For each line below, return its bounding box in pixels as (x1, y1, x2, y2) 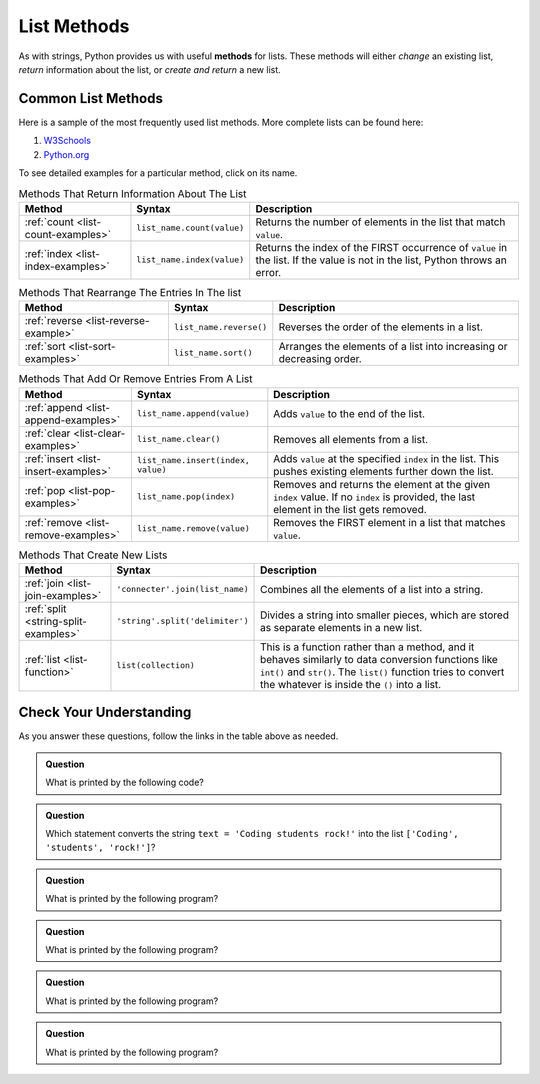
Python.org (43, 148, 90, 160)
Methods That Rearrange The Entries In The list (18, 285, 242, 299)
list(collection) (116, 660, 195, 671)
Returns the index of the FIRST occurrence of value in (255, 240, 508, 254)
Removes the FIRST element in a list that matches (273, 515, 506, 529)
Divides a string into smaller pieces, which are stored (260, 608, 510, 622)
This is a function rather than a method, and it (260, 640, 475, 654)
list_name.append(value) (136, 408, 250, 419)
